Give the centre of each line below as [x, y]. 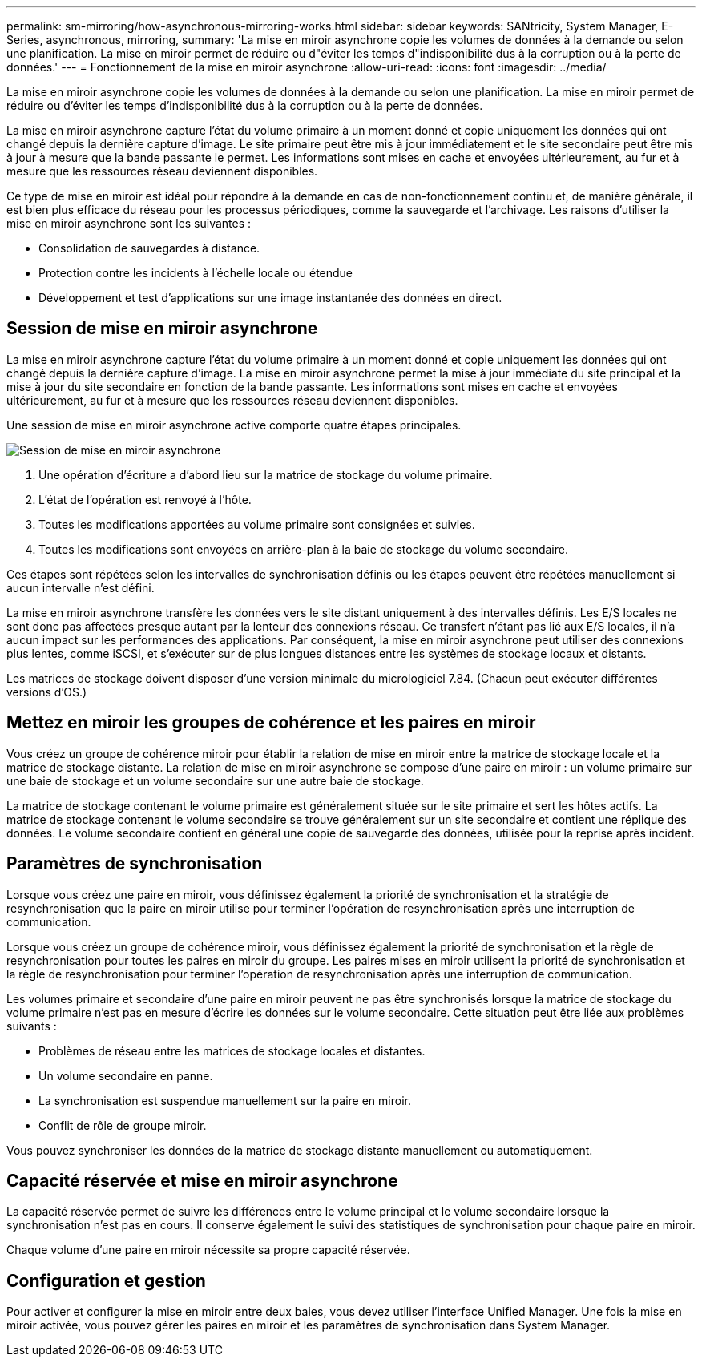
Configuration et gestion [106, 1280]
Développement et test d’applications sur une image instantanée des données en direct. [270, 298]
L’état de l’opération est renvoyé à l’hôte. [145, 499]
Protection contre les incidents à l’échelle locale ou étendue [196, 273]
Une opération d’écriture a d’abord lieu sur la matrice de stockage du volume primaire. [266, 474]
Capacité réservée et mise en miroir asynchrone [202, 1180]
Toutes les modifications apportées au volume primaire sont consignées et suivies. [257, 524]
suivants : [32, 1026]
